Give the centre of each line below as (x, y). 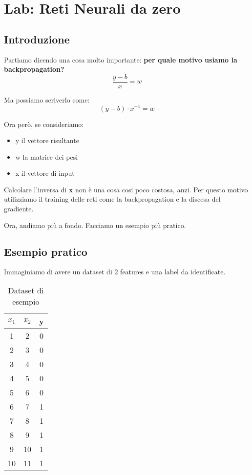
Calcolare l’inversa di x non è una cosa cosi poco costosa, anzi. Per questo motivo (126, 189)
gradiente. (19, 209)
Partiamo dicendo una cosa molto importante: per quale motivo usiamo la (121, 59)
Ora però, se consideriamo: (44, 124)
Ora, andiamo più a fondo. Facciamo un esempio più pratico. (95, 225)
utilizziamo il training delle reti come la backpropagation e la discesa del (112, 199)
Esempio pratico (46, 251)
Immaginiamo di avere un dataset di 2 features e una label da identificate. (115, 272)
